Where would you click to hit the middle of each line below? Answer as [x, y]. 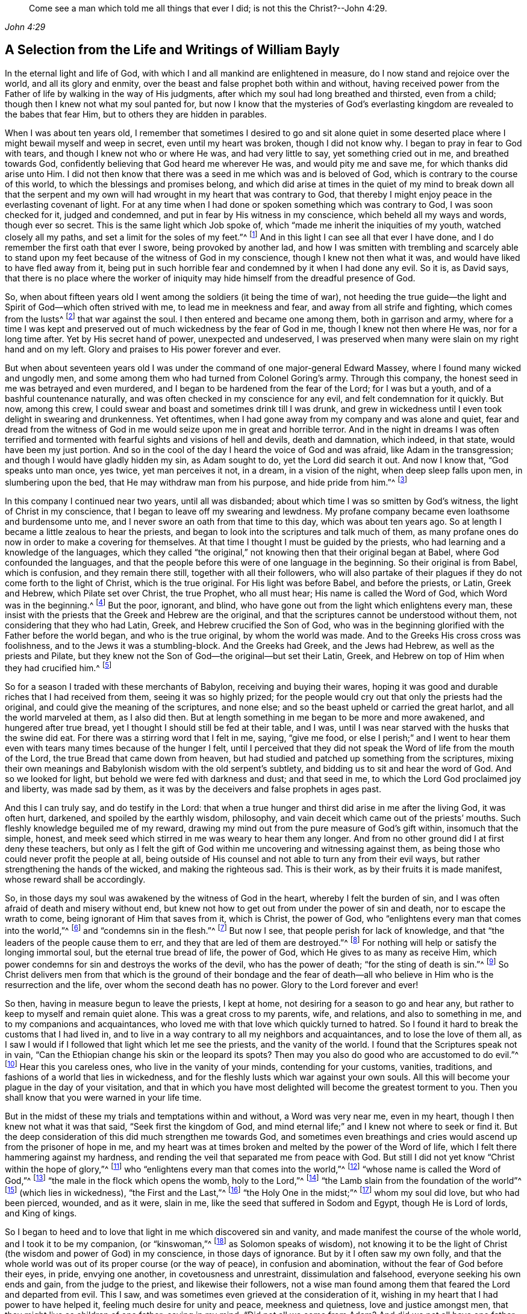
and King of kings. [41, 1213]
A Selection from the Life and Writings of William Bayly [172, 50]
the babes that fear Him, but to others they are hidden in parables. [136, 114]
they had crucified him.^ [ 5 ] [58, 667]
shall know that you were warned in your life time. [103, 1097]
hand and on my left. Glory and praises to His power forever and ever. [143, 349]
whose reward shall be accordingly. [75, 880]
